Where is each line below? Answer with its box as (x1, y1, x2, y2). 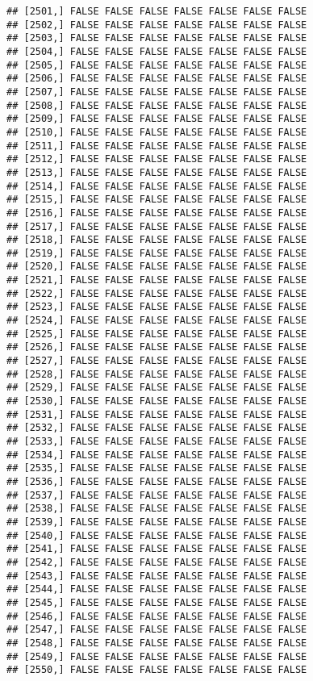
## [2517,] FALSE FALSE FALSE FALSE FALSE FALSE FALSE (6, 220, 307, 232)
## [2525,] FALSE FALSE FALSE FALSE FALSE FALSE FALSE (6, 328, 307, 340)
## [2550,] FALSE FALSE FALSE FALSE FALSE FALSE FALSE (6, 664, 307, 676)
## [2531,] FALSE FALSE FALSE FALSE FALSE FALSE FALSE (6, 408, 307, 420)
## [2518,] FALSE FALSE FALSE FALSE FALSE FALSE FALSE (6, 234, 307, 246)
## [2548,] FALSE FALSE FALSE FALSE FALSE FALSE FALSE (6, 637, 307, 649)
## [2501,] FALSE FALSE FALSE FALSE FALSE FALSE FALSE (6, 6, 307, 17)
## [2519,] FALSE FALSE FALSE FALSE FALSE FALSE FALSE (6, 247, 307, 259)
